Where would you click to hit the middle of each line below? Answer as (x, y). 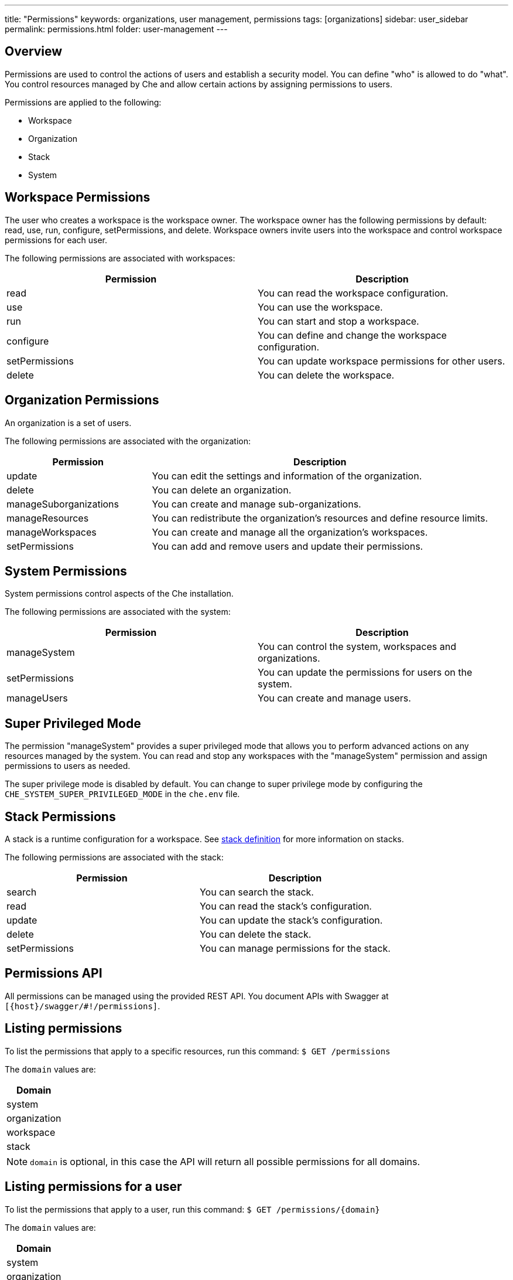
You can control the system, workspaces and (357, 647)
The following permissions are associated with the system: (118, 612)
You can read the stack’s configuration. (285, 906)
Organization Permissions (82, 400)
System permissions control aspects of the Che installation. (119, 594)
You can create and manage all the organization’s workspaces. (290, 532)
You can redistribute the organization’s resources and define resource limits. (320, 518)
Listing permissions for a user (93, 1187)
